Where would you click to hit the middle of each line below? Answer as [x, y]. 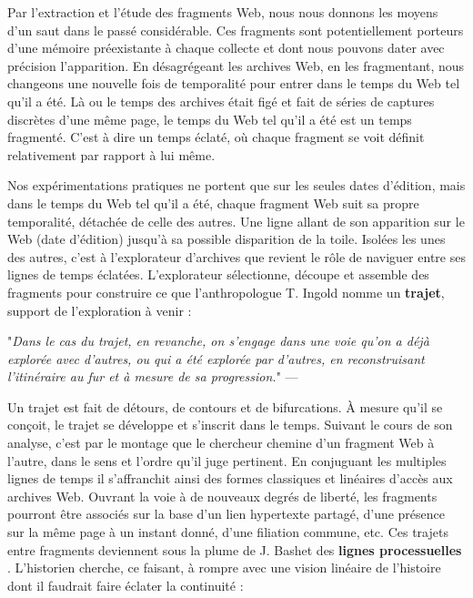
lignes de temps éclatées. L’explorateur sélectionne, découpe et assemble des [218, 274]
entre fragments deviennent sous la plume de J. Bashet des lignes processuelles [235, 549]
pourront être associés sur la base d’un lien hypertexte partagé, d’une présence [226, 514]
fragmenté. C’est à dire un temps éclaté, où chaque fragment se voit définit [216, 137]
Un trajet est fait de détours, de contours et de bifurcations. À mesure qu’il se [225, 406]
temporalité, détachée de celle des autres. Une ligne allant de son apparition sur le [236, 221]
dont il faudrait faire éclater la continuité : [126, 585]
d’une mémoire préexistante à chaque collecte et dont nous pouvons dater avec [226, 48]
